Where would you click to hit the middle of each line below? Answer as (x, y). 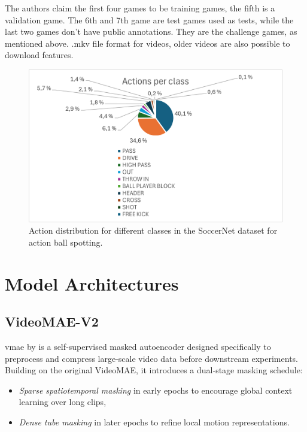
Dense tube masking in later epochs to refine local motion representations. (154, 422)
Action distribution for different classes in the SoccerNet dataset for (153, 230)
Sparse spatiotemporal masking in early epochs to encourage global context (156, 390)
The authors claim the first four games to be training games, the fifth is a (140, 8)
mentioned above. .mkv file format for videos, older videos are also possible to (148, 43)
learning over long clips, (63, 402)
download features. (39, 55)
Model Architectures (92, 283)
